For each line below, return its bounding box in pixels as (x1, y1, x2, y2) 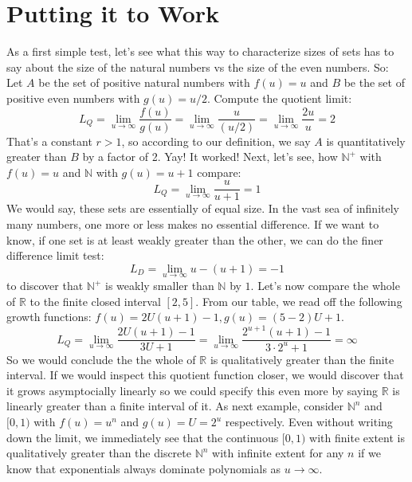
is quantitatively (326, 132, 406, 149)
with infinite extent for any (212, 445, 344, 461)
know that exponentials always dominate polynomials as (6, 460, 281, 476)
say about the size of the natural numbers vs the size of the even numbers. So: (6, 58, 389, 75)
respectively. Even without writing (225, 413, 393, 430)
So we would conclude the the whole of (6, 351, 196, 367)
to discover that (6, 277, 84, 293)
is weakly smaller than (105, 277, 214, 293)
